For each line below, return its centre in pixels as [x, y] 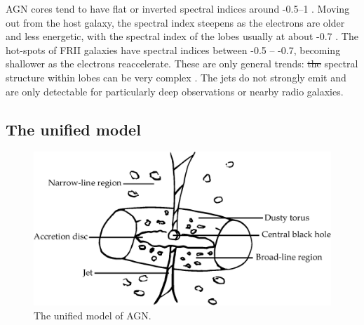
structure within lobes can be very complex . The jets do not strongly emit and [176, 77]
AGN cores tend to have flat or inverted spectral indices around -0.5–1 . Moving [178, 8]
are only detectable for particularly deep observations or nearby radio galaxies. [175, 91]
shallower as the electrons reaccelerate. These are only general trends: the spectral [182, 64]
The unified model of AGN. [93, 315]
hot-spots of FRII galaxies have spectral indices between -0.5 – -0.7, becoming [173, 49]
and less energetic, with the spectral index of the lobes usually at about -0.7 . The [182, 36]
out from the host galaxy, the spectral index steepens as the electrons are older [175, 22]
